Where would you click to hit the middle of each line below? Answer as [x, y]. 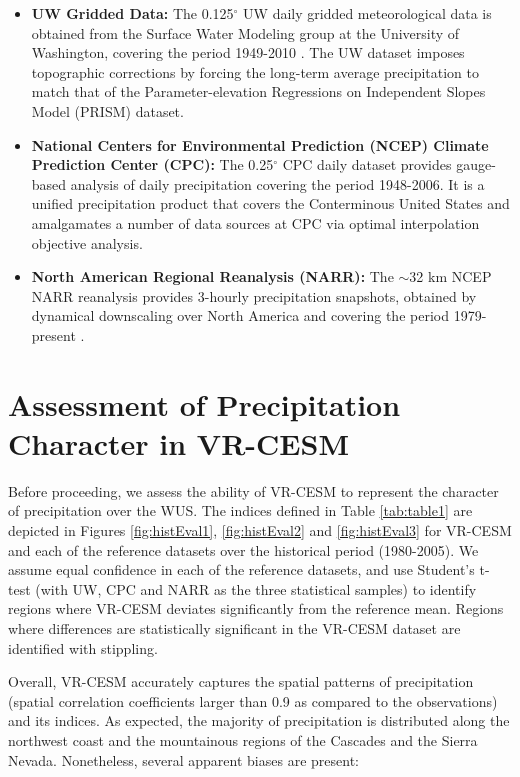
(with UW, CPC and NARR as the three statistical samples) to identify [256, 588]
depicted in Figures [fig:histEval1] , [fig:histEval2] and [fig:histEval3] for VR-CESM [260, 530]
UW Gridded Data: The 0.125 [132, 13]
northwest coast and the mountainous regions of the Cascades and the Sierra [243, 739]
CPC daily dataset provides [367, 164]
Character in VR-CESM [178, 442]
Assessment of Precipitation [204, 403]
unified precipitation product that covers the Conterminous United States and [270, 203]
